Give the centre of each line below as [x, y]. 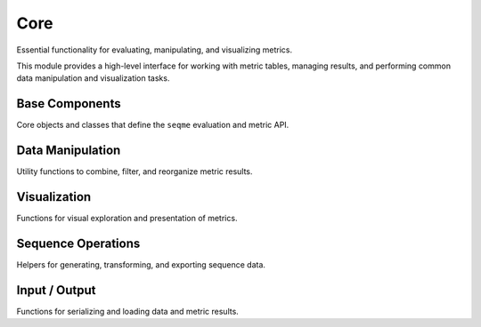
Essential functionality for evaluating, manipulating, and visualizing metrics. [155, 50]
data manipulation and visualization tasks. [93, 78]
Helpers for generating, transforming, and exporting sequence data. [141, 264]
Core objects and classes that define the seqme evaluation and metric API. [153, 125]
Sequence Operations [78, 243]
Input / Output [57, 290]
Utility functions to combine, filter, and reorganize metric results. [135, 171]
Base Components [69, 104]
